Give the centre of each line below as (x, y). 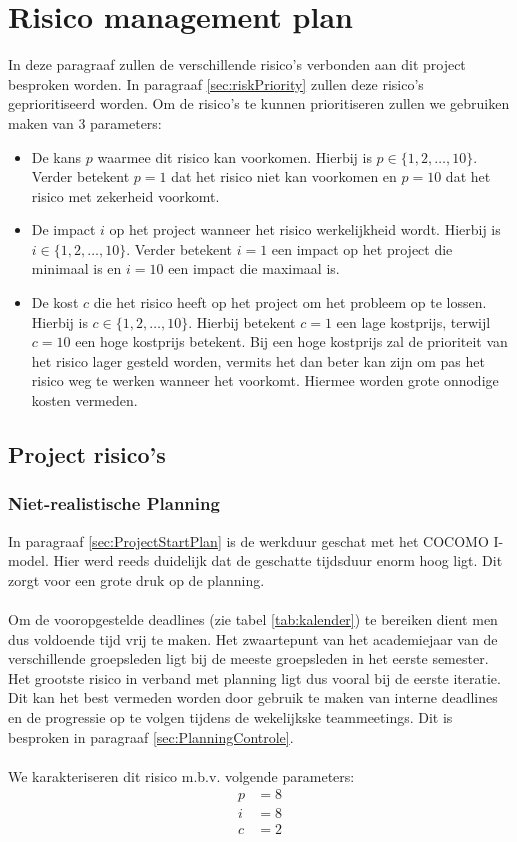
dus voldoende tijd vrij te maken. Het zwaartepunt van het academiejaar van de (253, 638)
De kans (56, 156)
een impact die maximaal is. (254, 268)
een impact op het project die (362, 248)
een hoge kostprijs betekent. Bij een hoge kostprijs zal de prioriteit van (291, 341)
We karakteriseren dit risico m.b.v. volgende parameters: (181, 775)
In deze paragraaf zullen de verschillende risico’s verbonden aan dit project (237, 64)
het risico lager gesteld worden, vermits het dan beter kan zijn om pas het (258, 360)
